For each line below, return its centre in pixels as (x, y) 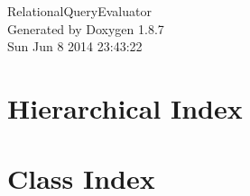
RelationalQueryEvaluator (79, 11)
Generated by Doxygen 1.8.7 (86, 28)
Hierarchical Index (125, 107)
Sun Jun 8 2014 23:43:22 (75, 46)
